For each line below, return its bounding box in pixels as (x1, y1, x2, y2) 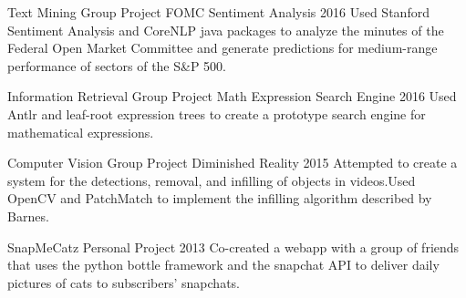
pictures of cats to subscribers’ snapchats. (7, 272, 240, 292)
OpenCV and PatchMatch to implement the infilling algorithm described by (7, 189, 432, 208)
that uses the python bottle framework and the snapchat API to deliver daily (7, 255, 440, 274)
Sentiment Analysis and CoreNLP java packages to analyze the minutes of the (7, 20, 444, 39)
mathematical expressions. (7, 122, 154, 141)
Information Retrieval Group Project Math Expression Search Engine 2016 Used (7, 87, 457, 106)
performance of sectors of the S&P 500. (7, 56, 227, 75)
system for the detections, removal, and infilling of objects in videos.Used (7, 170, 416, 190)
